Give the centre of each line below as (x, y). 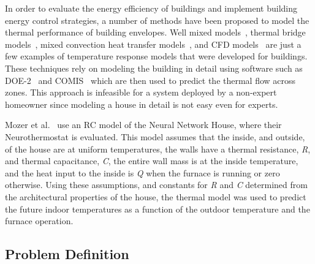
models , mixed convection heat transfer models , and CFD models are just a (153, 44)
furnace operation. (39, 221)
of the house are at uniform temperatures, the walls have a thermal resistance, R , (158, 149)
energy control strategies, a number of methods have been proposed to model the (157, 20)
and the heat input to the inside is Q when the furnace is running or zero (142, 172)
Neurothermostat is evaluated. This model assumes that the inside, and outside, (155, 136)
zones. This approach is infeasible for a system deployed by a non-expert (141, 92)
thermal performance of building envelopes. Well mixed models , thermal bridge (155, 32)
